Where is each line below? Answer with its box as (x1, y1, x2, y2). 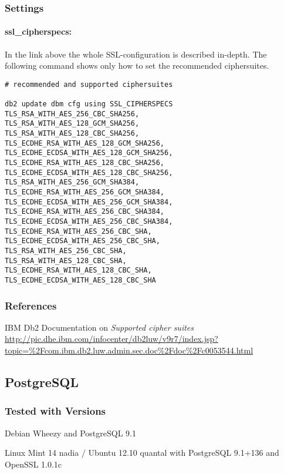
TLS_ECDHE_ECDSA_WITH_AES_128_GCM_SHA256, (5, 149, 173, 157)
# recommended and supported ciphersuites (5, 80, 173, 89)
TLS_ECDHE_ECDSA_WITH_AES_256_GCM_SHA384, (5, 197, 173, 206)
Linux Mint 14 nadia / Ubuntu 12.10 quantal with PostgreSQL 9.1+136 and (5, 446, 279, 459)
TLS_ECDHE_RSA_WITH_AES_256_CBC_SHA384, (5, 207, 165, 216)
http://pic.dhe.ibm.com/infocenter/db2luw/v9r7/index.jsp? (5, 332, 218, 345)
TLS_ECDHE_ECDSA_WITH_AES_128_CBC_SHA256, (5, 168, 173, 177)
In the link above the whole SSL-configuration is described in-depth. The (5, 48, 267, 60)
